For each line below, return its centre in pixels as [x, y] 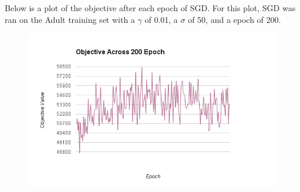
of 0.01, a [161, 19]
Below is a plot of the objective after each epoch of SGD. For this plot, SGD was [150, 8]
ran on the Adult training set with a [70, 19]
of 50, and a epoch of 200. [235, 19]
